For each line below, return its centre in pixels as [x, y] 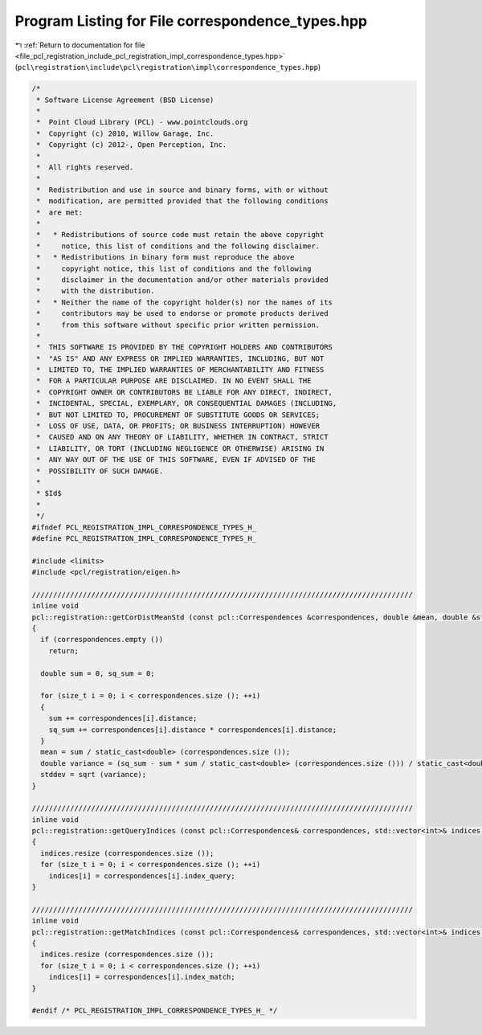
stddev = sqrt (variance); [94, 775]
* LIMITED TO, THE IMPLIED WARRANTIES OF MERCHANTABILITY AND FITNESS [180, 370]
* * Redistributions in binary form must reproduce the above [165, 258]
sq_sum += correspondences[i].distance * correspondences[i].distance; [193, 730]
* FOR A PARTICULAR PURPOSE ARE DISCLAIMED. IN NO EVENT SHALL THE [174, 381]
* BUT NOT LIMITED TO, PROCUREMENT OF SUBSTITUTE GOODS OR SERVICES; [178, 415]
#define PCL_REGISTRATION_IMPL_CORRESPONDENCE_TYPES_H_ [144, 538]
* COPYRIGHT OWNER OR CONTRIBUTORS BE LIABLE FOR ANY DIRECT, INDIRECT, [185, 392]
